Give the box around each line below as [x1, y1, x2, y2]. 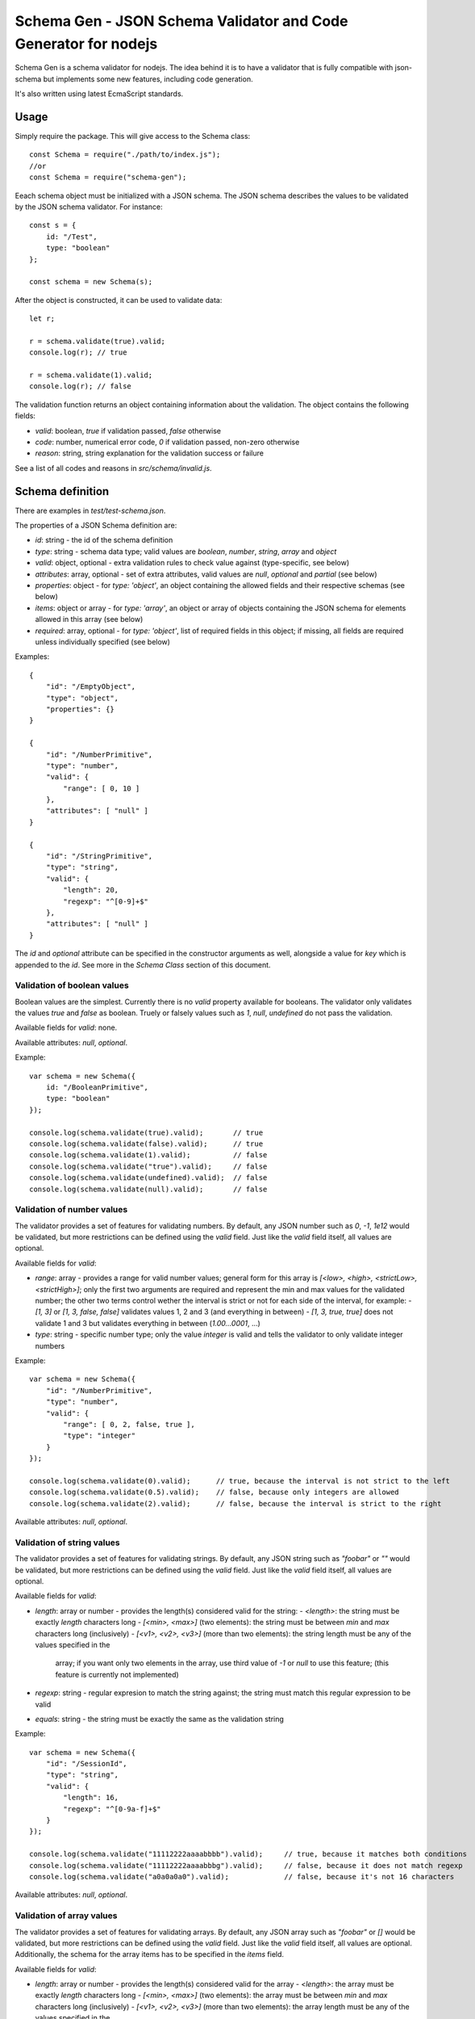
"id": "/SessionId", [45, 1759, 127, 1769]
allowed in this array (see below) [35, 615, 144, 624]
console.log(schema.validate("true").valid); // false [29, 1161, 268, 1171]
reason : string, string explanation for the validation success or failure [35, 448, 264, 458]
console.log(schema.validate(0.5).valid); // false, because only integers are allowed [29, 1488, 399, 1497]
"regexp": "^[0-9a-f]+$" [63, 1804, 161, 1813]
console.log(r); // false [29, 382, 132, 391]
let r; [29, 314, 56, 323]
